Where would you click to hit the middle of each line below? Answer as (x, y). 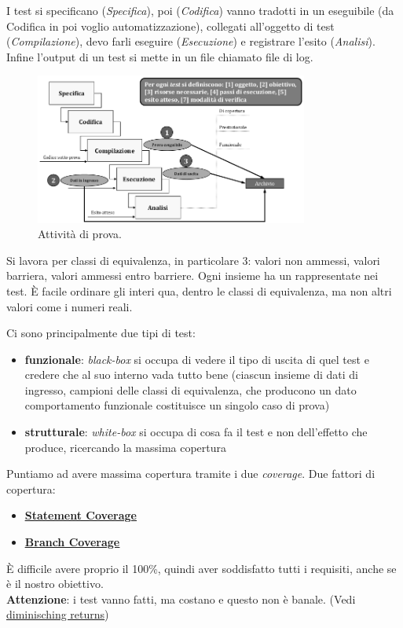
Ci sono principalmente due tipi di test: (101, 333)
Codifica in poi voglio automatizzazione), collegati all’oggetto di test (170, 26)
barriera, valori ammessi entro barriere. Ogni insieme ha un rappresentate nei (192, 275)
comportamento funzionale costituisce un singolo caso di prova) (177, 405)
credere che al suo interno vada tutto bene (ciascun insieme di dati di (192, 375)
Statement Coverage (81, 515)
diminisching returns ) (58, 614)
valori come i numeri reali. (70, 306)
